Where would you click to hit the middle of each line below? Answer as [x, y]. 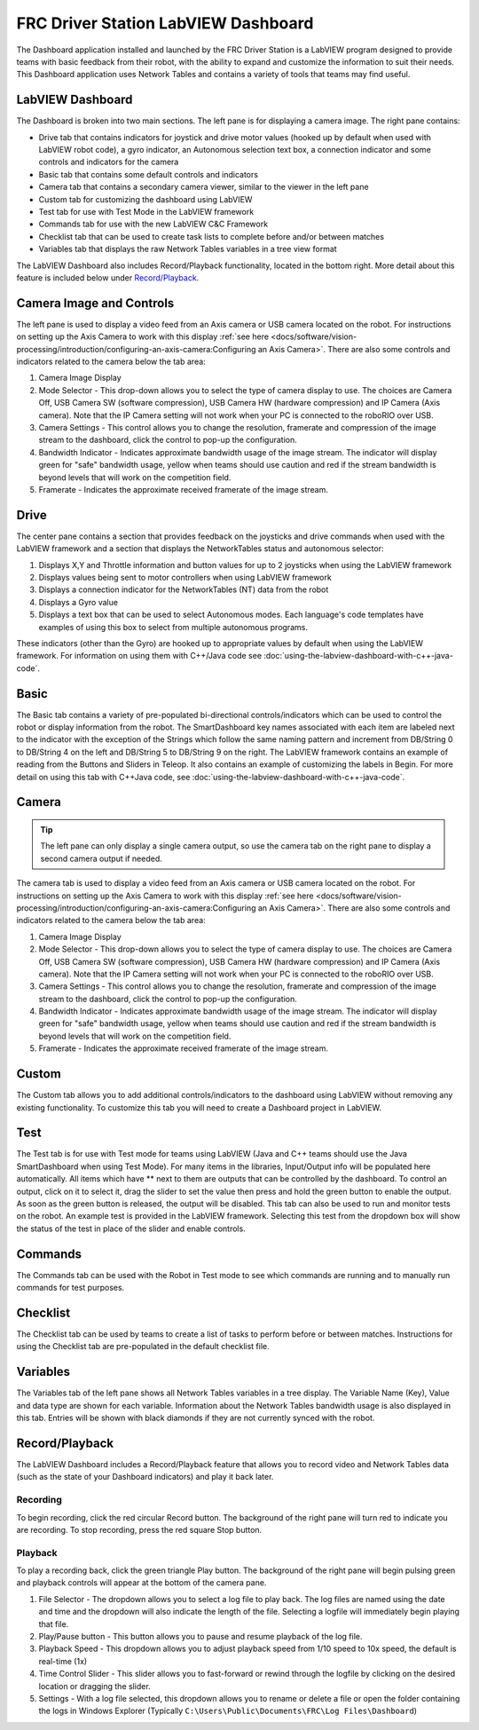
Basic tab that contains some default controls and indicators [149, 174]
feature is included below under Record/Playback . [108, 277]
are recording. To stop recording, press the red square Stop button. [139, 1529]
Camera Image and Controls [95, 303]
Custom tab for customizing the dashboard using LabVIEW [145, 199]
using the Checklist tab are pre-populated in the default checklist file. [143, 1347]
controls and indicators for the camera [109, 162]
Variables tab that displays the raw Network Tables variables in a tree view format [188, 249]
